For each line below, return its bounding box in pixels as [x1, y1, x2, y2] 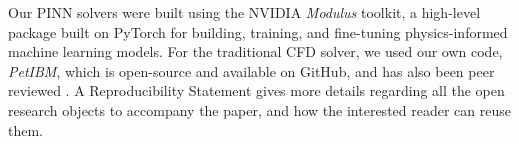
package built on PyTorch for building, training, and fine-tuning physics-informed [8, 21, 508, 42]
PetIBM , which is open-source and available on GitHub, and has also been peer [8, 60, 495, 81]
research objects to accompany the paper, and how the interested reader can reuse [8, 99, 511, 120]
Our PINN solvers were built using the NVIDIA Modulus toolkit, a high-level [8, 2, 481, 22]
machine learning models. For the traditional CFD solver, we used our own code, [8, 41, 503, 62]
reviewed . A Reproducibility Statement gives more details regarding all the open [8, 80, 505, 101]
